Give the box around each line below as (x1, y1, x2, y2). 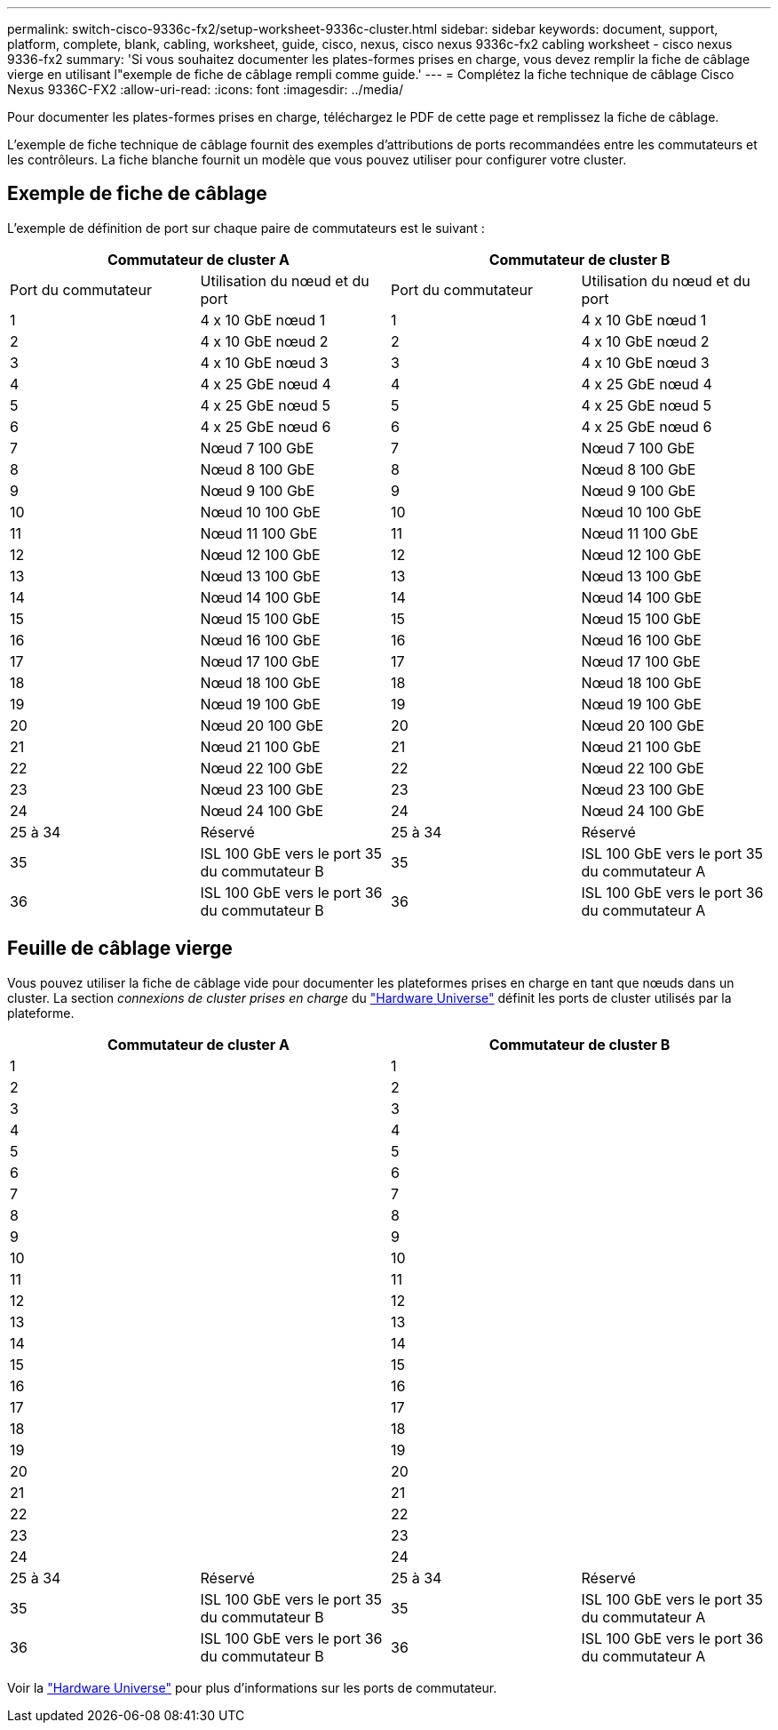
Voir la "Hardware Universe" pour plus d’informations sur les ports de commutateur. (7, 1679, 497, 1695)
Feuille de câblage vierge (7, 937, 233, 960)
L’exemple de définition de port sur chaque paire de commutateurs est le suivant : (7, 220, 485, 236)
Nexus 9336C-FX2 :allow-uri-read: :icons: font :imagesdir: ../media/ (7, 82, 403, 97)
